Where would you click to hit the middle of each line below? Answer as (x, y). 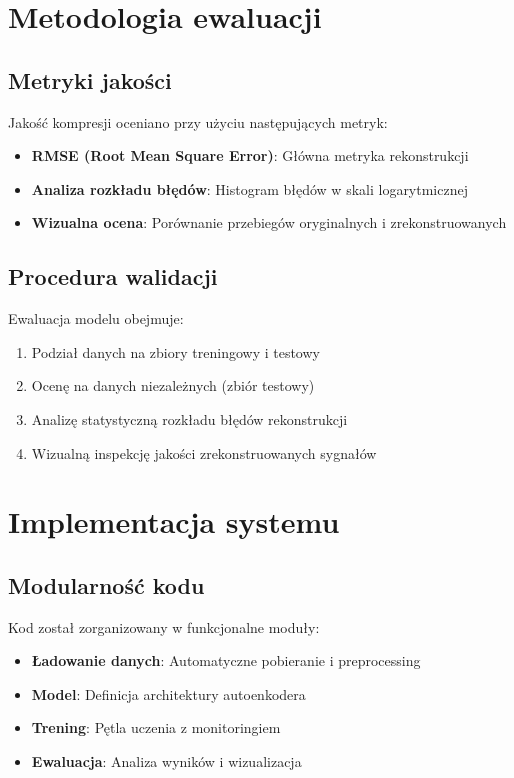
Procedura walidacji (113, 276)
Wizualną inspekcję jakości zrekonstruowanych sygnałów (204, 452)
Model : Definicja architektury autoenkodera (168, 693)
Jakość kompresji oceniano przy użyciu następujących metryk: (198, 121)
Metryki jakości (90, 79)
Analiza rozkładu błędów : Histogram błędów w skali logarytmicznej (249, 188)
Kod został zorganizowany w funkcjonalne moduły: (164, 626)
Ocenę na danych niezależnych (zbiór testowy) (173, 385)
